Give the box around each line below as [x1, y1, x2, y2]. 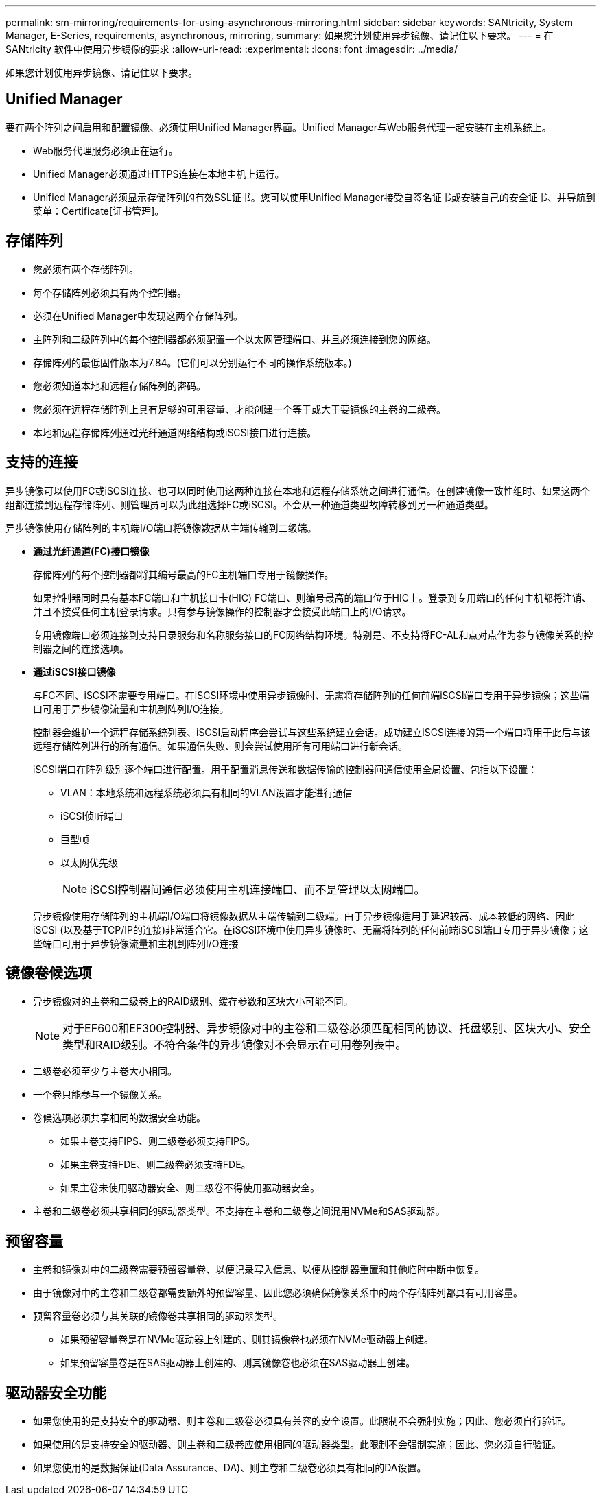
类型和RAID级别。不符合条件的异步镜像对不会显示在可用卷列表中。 [62, 1038, 407, 1052]
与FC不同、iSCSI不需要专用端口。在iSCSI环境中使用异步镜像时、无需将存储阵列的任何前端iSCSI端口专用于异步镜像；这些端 [33, 689, 589, 701]
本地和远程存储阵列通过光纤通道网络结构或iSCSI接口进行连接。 [33, 426, 317, 438]
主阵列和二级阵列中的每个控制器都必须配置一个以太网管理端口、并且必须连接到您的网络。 [33, 333, 436, 345]
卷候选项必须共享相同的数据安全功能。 [33, 1112, 206, 1124]
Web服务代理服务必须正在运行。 [33, 144, 178, 156]
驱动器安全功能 [5, 1383, 106, 1401]
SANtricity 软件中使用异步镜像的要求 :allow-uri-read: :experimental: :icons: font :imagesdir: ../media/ [5, 43, 458, 55]
